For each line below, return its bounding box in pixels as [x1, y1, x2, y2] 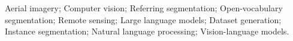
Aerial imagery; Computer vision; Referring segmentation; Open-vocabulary [5, 2, 283, 14]
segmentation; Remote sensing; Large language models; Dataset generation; [5, 13, 282, 26]
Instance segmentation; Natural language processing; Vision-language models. [5, 25, 289, 37]
